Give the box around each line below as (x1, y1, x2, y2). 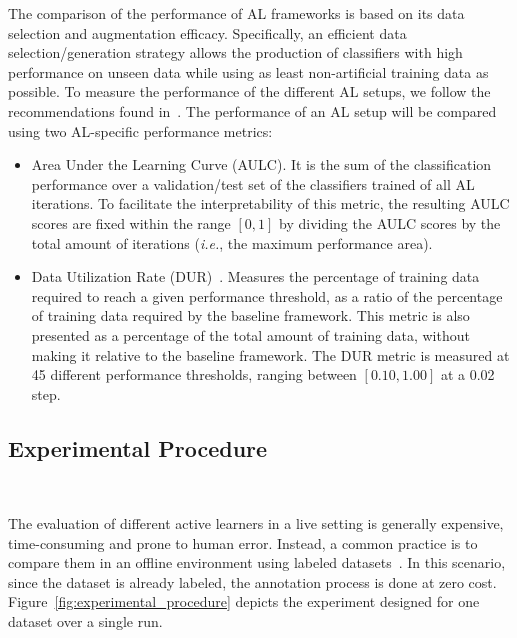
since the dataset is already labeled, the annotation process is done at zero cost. (8, 571, 497, 592)
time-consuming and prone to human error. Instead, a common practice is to (8, 532, 478, 553)
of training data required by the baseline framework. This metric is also (31, 305, 470, 326)
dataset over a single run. (8, 611, 163, 632)
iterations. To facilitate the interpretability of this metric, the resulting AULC (31, 193, 510, 214)
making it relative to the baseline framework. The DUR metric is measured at (31, 344, 510, 365)
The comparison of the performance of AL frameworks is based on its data (8, 3, 465, 23)
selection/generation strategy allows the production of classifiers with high (8, 42, 463, 63)
